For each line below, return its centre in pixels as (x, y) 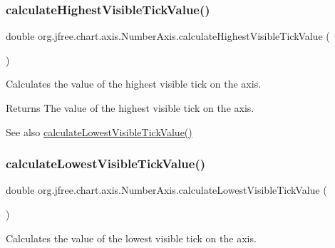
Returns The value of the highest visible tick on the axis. (130, 108)
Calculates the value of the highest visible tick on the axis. (134, 84)
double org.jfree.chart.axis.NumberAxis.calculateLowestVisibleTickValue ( (166, 190)
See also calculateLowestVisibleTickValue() (99, 131)
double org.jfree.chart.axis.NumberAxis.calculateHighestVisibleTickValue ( (168, 36)
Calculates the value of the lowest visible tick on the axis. (131, 238)
